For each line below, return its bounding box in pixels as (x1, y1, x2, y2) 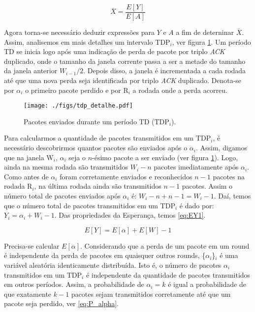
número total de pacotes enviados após (4, 191, 121, 201)
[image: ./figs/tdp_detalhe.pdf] (24, 102, 133, 110)
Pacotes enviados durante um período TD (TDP (24, 116, 169, 126)
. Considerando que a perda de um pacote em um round (80, 240, 250, 251)
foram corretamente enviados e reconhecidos (60, 171, 192, 181)
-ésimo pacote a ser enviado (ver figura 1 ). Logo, (92, 152, 238, 162)
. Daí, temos (214, 191, 251, 201)
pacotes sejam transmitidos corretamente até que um (71, 288, 231, 299)
